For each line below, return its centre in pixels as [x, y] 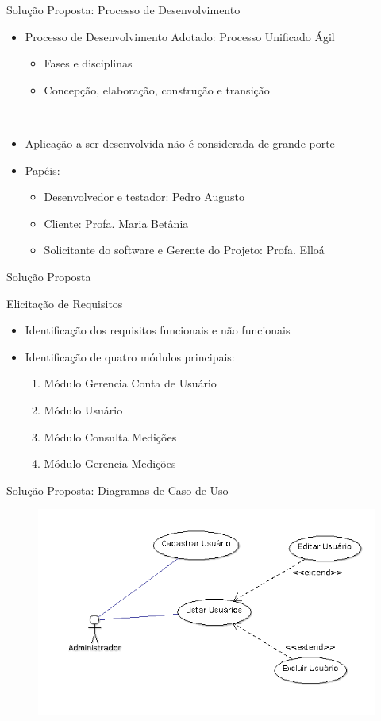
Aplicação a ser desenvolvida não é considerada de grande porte [180, 143]
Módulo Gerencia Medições [110, 463]
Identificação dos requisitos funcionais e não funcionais [158, 330]
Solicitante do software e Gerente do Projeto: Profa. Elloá [184, 250]
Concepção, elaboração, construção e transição [157, 89]
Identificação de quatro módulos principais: [130, 356]
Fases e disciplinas [88, 63]
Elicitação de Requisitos [65, 303]
